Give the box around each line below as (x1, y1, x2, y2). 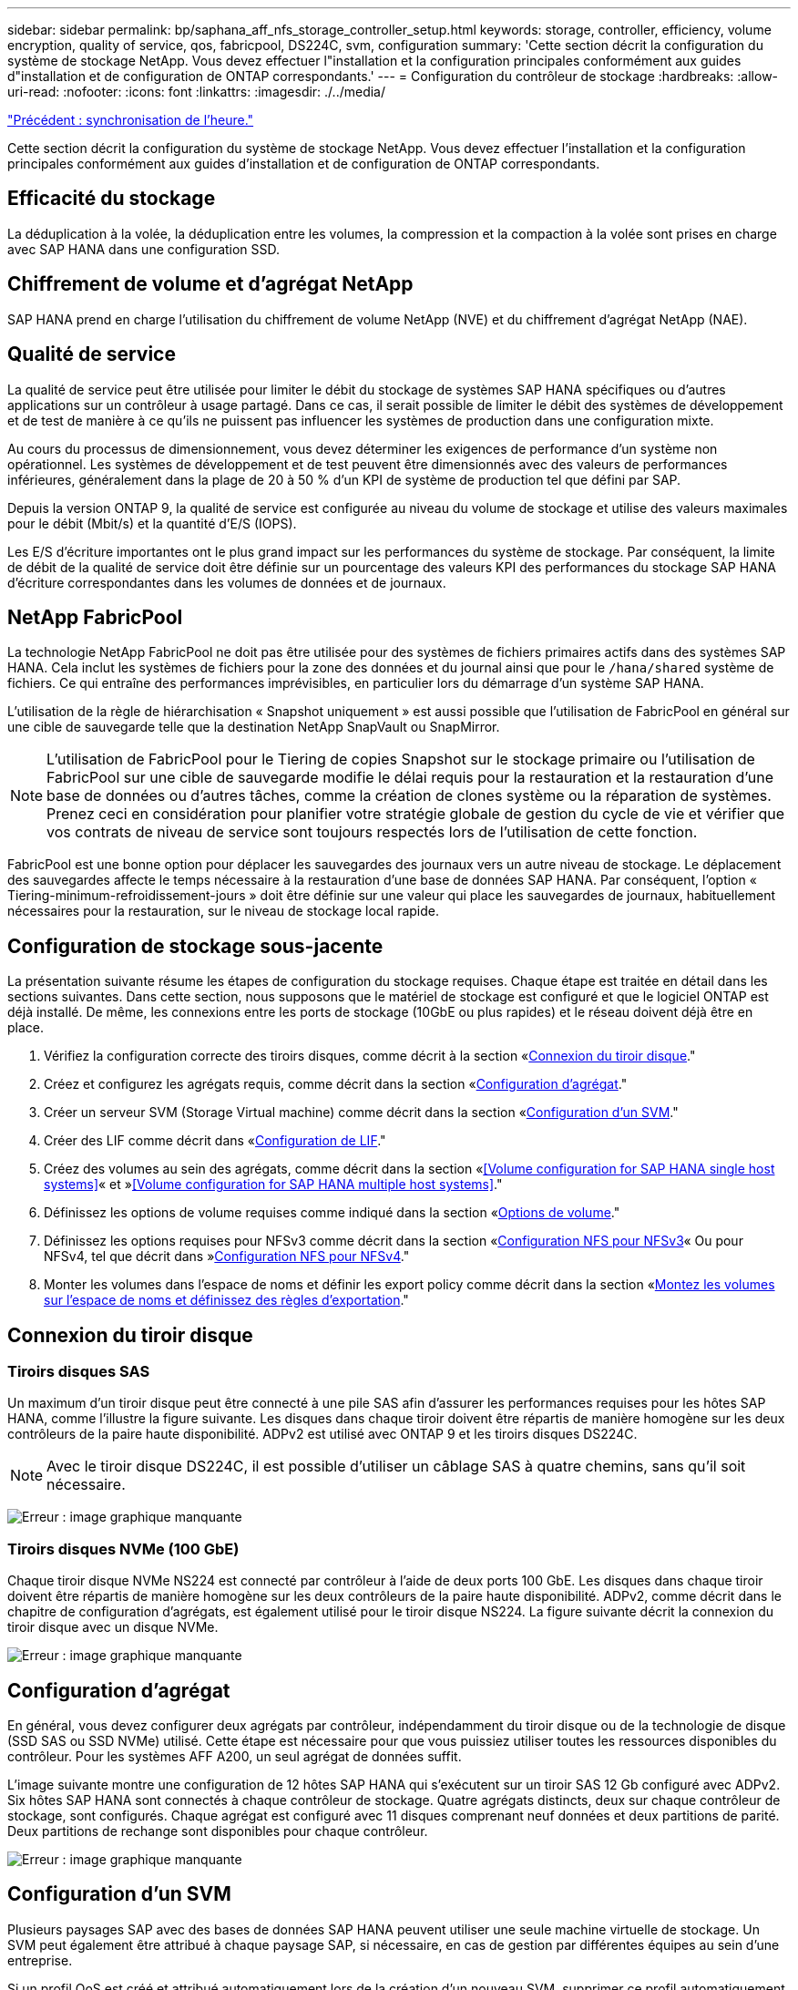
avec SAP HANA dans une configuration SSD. (7, 241, 281, 257)
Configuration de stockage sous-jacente (7, 934, 384, 958)
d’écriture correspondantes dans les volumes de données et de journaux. (7, 574, 446, 590)
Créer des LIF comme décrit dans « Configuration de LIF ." (44, 1133, 386, 1149)
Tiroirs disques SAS (7, 1362, 150, 1381)
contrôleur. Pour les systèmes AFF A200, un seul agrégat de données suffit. (7, 1749, 462, 1765)
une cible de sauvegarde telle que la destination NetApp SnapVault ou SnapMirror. (7, 719, 500, 735)
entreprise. (7, 1952, 73, 1968)
